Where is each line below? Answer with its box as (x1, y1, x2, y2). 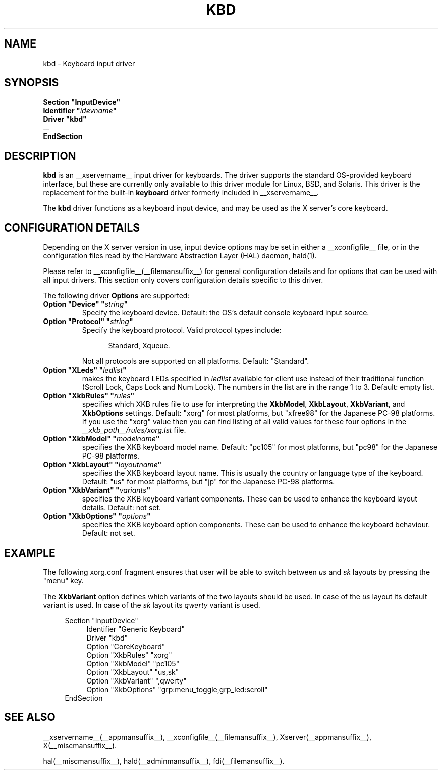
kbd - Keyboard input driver (43, 59, 135, 68)
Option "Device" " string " (43, 300, 128, 309)
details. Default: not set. (82, 503, 161, 512)
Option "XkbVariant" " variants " (43, 486, 151, 495)
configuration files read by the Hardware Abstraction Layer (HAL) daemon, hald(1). (43, 251, 317, 260)
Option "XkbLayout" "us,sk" (86, 667, 179, 676)
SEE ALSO (4, 711, 56, 724)
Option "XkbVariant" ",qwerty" (86, 676, 187, 685)
